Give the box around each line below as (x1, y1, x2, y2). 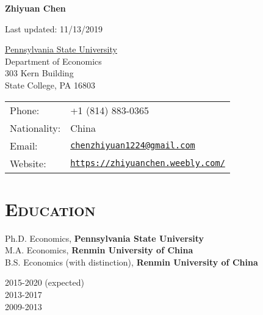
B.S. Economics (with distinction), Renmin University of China (5, 255, 258, 268)
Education (5, 196, 96, 221)
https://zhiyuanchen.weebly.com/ (70, 158, 225, 168)
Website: (10, 156, 46, 170)
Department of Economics (5, 54, 102, 67)
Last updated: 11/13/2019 (5, 22, 103, 35)
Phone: (10, 103, 40, 117)
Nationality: (10, 120, 61, 135)
